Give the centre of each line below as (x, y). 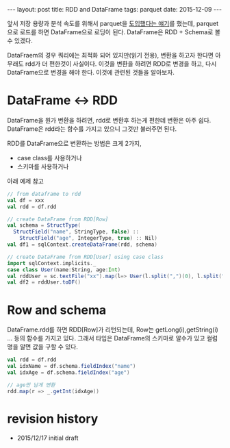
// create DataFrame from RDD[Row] (58, 219)
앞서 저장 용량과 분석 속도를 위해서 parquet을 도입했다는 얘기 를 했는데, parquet (113, 23)
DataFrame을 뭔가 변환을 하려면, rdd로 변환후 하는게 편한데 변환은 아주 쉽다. (109, 120)
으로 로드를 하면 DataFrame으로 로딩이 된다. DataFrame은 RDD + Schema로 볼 (114, 32)
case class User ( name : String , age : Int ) (64, 270)
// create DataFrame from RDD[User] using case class (86, 257)
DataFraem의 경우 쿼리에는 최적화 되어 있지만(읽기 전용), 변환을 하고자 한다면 (111, 55)
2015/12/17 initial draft (48, 438)
